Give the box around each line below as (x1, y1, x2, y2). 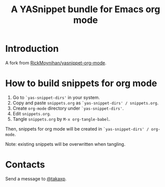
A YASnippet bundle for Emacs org (11, 4, 160, 15)
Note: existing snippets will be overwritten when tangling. (5, 141, 126, 147)
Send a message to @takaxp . (5, 175, 67, 181)
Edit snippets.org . (12, 110, 51, 116)
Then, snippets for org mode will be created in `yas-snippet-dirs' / (5, 126, 149, 132)
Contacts (5, 159, 45, 171)
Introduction (5, 43, 59, 54)
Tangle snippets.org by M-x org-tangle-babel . (12, 116, 111, 122)
